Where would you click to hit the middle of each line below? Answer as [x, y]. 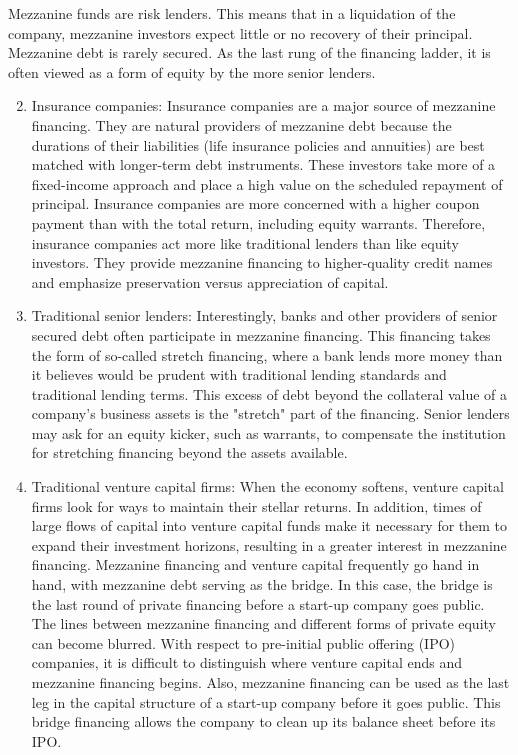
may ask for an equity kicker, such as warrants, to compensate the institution [268, 432]
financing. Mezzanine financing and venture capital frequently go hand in [255, 564]
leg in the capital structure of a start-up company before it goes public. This [266, 701]
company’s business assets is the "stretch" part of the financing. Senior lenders [270, 413]
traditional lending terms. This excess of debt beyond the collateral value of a [269, 393]
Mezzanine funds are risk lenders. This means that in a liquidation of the [232, 13]
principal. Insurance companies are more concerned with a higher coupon [255, 203]
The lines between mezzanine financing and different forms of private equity [263, 623]
